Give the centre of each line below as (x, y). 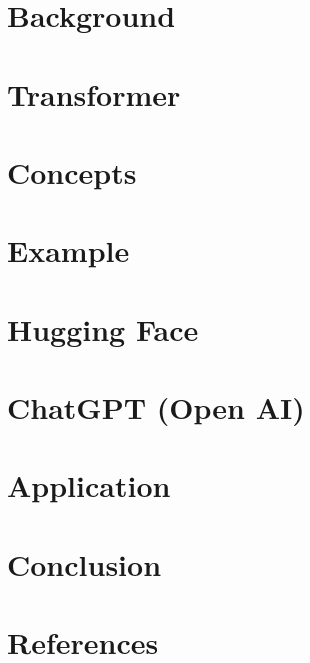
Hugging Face (103, 328)
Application (89, 485)
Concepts (72, 171)
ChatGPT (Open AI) (156, 407)
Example (68, 250)
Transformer (94, 93)
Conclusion (84, 563)
